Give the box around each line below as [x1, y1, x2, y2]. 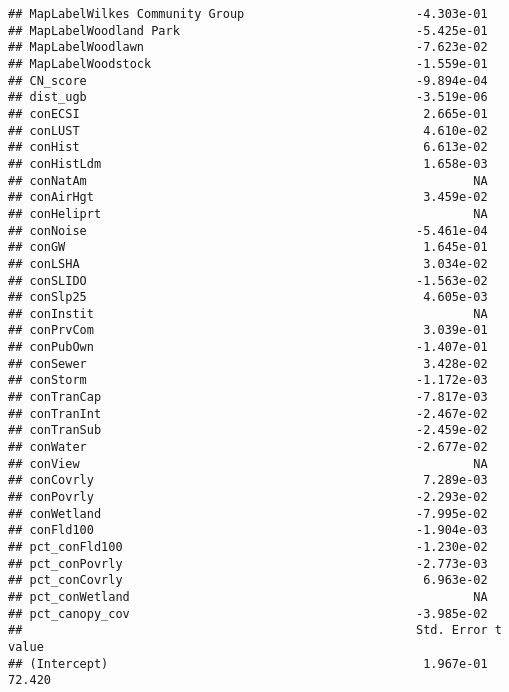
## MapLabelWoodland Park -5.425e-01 [8, 23, 488, 38]
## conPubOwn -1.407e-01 [8, 340, 488, 355]
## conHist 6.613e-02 [8, 140, 488, 155]
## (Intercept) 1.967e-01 [8, 656, 488, 671]
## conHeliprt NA [8, 206, 488, 221]
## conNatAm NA [8, 173, 488, 188]
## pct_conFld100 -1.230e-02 [8, 540, 488, 554]
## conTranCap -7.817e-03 [8, 390, 488, 405]
